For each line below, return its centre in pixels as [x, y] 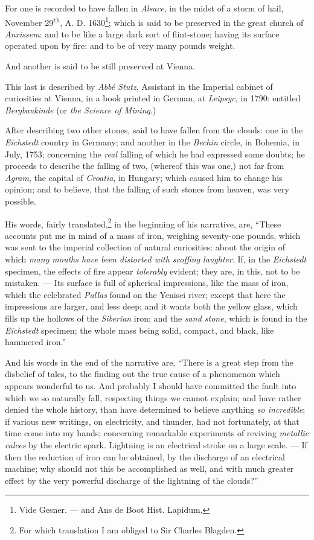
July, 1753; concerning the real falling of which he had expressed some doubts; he [155, 154]
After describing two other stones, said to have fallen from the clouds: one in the [154, 130]
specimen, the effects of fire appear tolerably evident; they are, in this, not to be [152, 271]
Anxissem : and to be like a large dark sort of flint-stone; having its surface [142, 33]
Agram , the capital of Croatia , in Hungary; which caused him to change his [144, 177]
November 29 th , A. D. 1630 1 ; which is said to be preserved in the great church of [154, 21]
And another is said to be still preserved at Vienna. [100, 66]
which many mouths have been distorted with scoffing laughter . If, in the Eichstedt [156, 259]
